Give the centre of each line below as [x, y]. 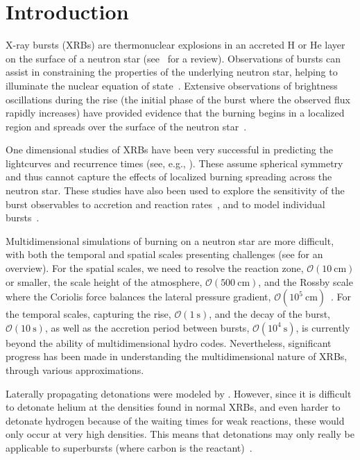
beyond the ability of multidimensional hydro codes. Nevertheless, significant [169, 342]
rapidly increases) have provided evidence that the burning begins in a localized [175, 113]
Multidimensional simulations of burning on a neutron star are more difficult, [170, 240]
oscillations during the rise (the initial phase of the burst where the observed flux [178, 99]
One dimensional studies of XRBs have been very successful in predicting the [169, 150]
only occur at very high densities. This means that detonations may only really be [180, 434]
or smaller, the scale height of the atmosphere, [104, 281]
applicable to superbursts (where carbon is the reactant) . [129, 447]
